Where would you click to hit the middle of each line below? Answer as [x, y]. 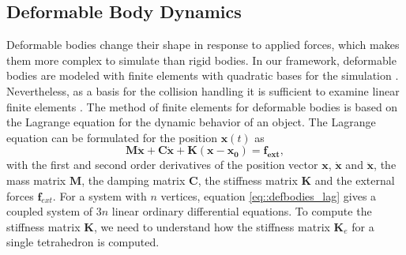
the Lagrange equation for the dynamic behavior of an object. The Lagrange [191, 122]
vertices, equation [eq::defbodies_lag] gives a [269, 195]
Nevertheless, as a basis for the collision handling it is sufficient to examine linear [203, 90]
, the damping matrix [133, 180]
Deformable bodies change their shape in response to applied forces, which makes [203, 45]
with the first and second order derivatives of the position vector [162, 165]
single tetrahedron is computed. [83, 242]
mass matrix [36, 180]
